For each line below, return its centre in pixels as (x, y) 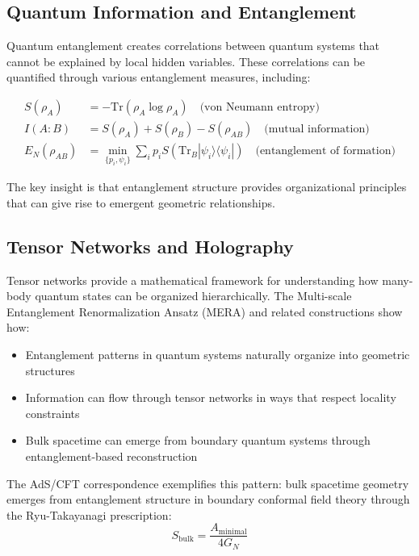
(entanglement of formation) (325, 151)
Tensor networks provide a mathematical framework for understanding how (193, 280)
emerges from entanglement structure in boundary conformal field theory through (208, 499)
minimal (233, 531)
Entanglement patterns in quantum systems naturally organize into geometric (218, 355)
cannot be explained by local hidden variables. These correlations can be (186, 61)
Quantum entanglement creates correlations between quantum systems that (193, 46)
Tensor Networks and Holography (150, 246)
